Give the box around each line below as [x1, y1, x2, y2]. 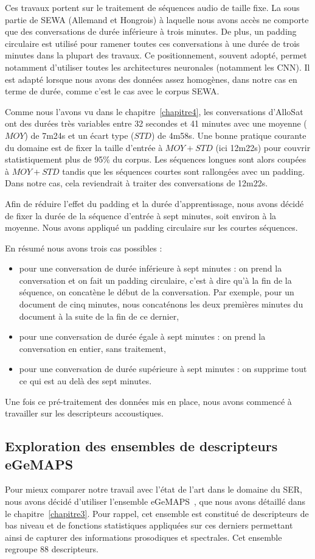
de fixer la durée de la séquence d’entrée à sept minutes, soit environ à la [5, 209, 277, 222]
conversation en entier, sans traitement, [19, 342, 166, 354]
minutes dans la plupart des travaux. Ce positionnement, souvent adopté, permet [5, 49, 307, 62]
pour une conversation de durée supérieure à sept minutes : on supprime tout [19, 362, 307, 375]
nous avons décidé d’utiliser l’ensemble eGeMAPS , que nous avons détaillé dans [5, 495, 305, 507]
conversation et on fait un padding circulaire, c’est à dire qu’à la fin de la [19, 273, 292, 286]
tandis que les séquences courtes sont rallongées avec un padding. [62, 164, 305, 177]
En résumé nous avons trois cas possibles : [5, 241, 162, 254]
